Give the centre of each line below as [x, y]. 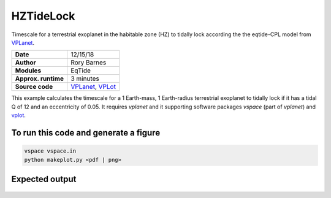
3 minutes [85, 78]
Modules [28, 70]
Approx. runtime [40, 78]
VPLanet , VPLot [93, 87]
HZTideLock [43, 16]
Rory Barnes [89, 63]
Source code [34, 87]
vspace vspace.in [50, 151]
